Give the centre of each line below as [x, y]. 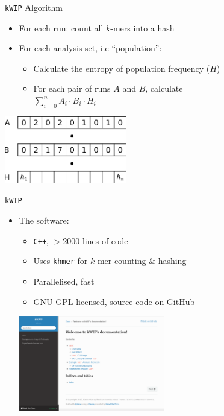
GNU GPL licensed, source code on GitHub [114, 301]
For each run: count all [61, 27]
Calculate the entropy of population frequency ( [122, 68]
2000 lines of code [95, 240]
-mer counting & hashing [141, 261]
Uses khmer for [61, 261]
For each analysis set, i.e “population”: [90, 48]
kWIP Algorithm [34, 7]
